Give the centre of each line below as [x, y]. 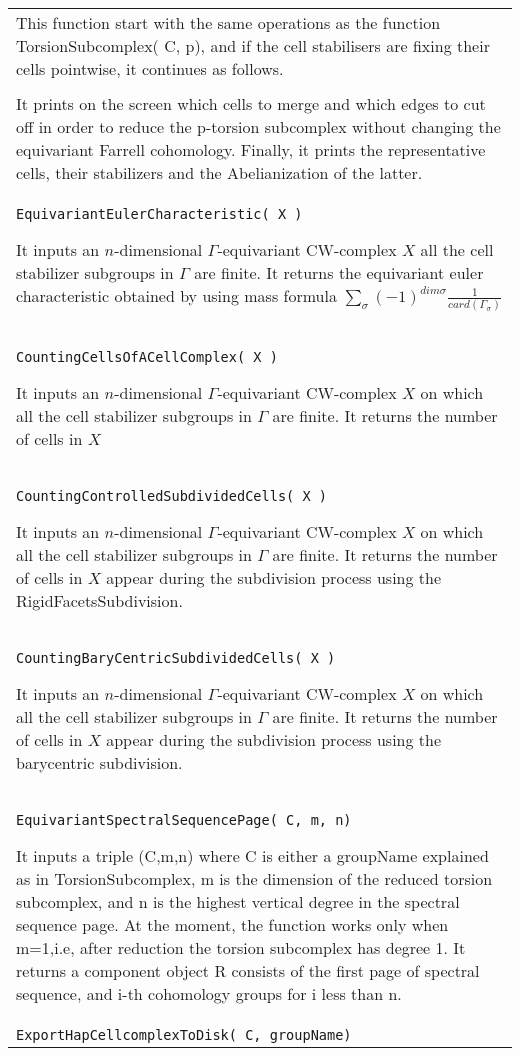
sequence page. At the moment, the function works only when [232, 924]
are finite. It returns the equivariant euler [339, 272]
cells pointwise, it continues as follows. [150, 68]
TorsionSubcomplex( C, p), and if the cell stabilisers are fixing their [253, 45]
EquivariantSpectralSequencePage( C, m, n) [184, 819]
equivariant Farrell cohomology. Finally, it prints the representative [251, 149]
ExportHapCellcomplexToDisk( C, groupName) [184, 1034]
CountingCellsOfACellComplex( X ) [147, 356]
